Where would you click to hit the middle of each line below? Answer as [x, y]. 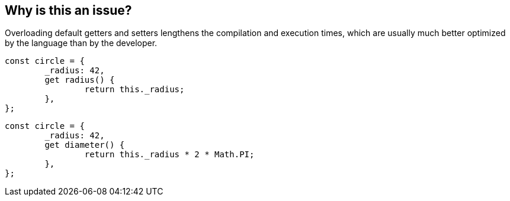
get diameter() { [85, 145]
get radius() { [80, 80]
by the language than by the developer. [81, 43]
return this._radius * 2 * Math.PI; [169, 155]
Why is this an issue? [68, 10]
